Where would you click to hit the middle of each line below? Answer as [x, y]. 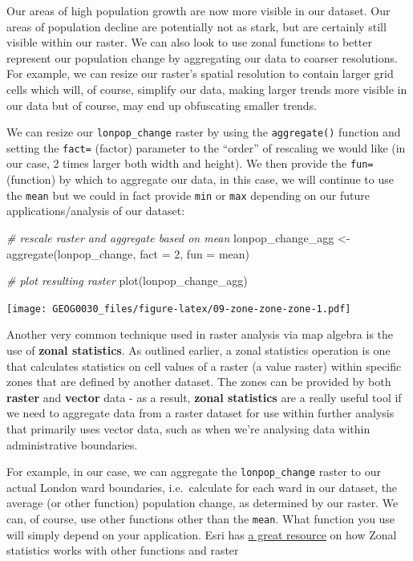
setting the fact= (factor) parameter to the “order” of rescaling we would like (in [206, 147]
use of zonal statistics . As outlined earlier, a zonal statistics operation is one [198, 350]
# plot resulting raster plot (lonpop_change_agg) [127, 280]
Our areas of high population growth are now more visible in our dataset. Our [198, 10]
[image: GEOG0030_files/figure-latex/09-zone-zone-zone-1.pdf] [179, 309]
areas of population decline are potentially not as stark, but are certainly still [196, 26]
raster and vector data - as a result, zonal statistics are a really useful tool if [204, 397]
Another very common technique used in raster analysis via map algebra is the [200, 334]
